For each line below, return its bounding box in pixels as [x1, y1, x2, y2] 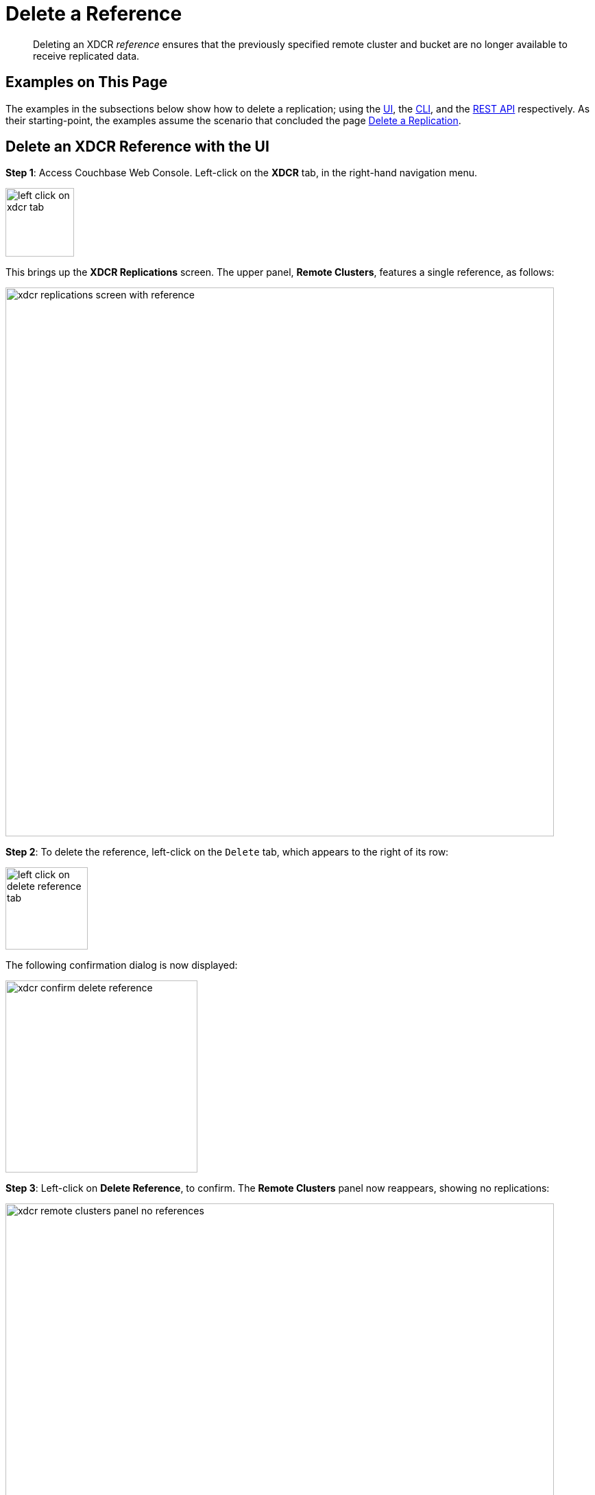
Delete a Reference [5, 2, 182, 25]
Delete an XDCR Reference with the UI [5, 138, 269, 156]
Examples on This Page [5, 73, 168, 91]
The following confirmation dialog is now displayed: [5, 959, 238, 972]
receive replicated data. [33, 49, 140, 62]
